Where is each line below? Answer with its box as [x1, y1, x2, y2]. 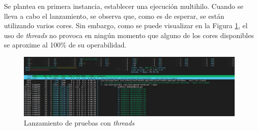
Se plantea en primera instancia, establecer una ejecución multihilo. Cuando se [4, 1, 244, 11]
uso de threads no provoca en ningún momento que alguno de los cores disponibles [4, 30, 254, 40]
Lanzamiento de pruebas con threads [24, 118, 135, 128]
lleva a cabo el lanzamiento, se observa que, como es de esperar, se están [4, 10, 225, 21]
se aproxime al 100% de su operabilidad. [4, 40, 127, 50]
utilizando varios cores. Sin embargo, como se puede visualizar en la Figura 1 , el [4, 20, 248, 31]
